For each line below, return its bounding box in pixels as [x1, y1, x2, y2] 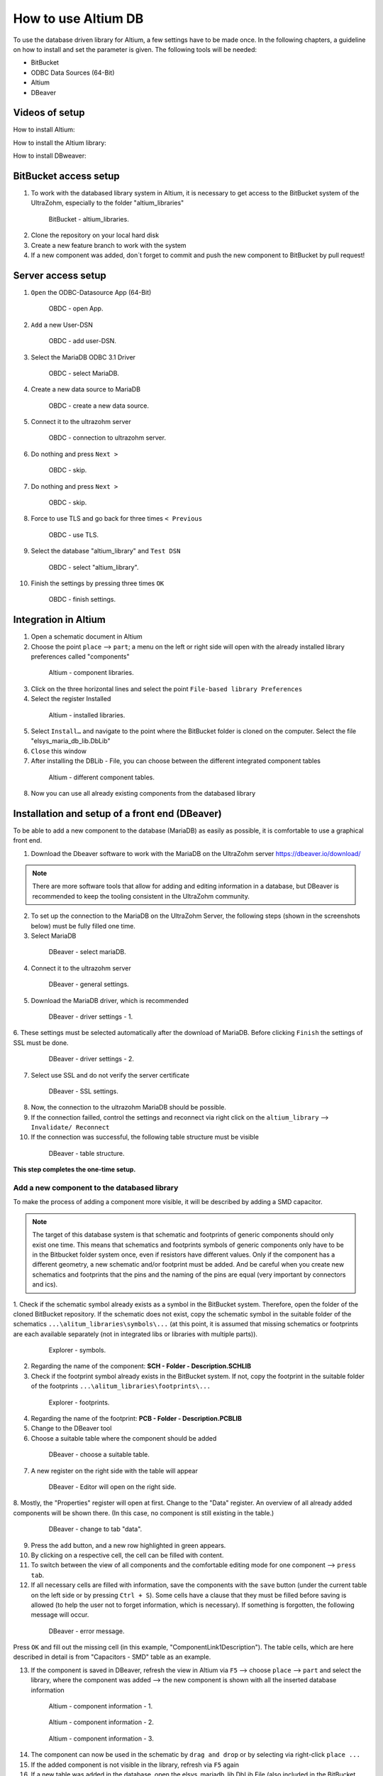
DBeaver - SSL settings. [48, 1087, 118, 1095]
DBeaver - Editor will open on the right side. [48, 1482, 177, 1491]
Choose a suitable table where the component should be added [30, 1434, 217, 1442]
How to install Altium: [13, 125, 75, 134]
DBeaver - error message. [48, 1627, 125, 1635]
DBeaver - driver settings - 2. [48, 1055, 135, 1063]
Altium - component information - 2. [48, 1718, 154, 1726]
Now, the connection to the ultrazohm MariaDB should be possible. [30, 1103, 227, 1112]
